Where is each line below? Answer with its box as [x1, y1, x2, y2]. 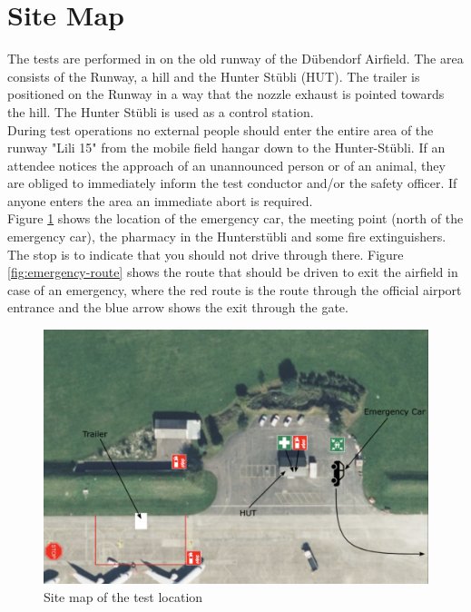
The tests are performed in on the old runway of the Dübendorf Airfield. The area [7, 49, 464, 68]
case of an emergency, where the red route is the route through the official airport [7, 280, 462, 299]
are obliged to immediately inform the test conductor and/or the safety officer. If [7, 173, 457, 192]
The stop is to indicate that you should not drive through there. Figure [7, 244, 404, 263]
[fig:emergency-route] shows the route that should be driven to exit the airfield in [7, 262, 458, 281]
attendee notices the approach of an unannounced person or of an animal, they [7, 155, 446, 174]
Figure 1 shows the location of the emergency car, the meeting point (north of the [7, 209, 464, 228]
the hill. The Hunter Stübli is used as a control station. [7, 102, 314, 121]
